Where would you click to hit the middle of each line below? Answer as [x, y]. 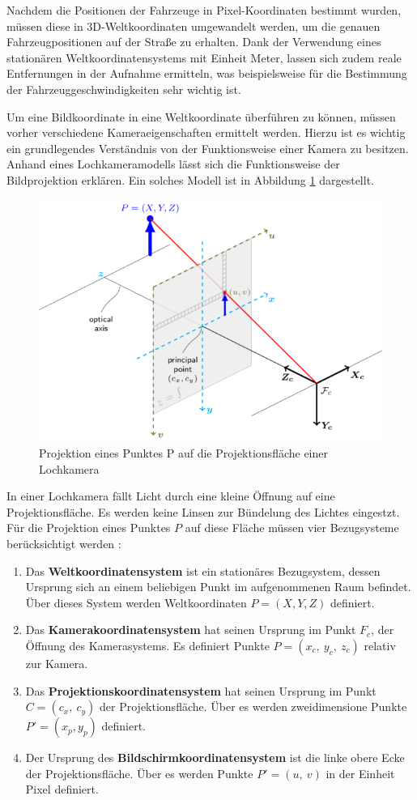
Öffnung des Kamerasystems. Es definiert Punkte [147, 645]
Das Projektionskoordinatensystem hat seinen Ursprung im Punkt [201, 690]
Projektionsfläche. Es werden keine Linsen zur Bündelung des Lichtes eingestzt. [203, 511]
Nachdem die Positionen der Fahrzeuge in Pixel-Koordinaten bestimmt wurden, [204, 10]
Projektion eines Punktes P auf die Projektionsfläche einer [183, 453]
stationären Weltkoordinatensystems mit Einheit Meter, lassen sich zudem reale [204, 57]
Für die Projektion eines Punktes [89, 528]
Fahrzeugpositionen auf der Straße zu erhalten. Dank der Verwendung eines [194, 42]
